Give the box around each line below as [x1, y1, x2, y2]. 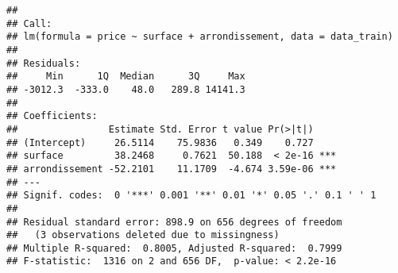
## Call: [6, 17, 52, 29]
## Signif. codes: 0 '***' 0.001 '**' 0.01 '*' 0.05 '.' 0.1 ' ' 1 [6, 190, 377, 202]
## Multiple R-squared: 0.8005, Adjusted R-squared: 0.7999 [6, 242, 342, 254]
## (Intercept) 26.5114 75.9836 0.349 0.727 [6, 136, 314, 148]
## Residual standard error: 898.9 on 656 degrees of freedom [6, 216, 342, 228]
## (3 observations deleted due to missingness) [6, 229, 280, 241]
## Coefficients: [6, 110, 98, 122]
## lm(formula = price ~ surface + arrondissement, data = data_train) [6, 31, 393, 43]
